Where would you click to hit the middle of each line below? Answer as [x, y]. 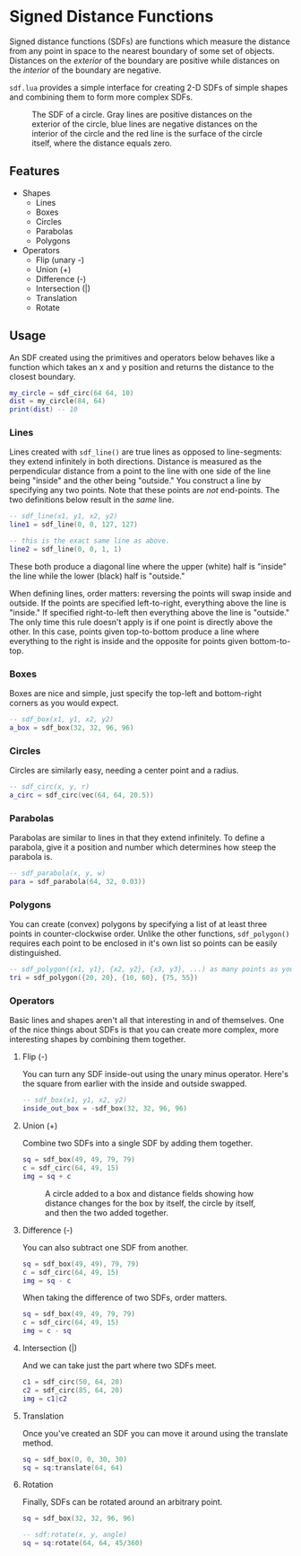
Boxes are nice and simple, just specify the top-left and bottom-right [136, 694]
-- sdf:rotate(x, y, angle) [74, 1535]
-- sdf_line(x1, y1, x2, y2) [64, 517]
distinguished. [35, 953]
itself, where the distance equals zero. [102, 143]
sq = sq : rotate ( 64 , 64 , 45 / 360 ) [82, 1543]
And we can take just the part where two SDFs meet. [120, 1366]
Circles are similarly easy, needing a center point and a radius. [124, 771]
